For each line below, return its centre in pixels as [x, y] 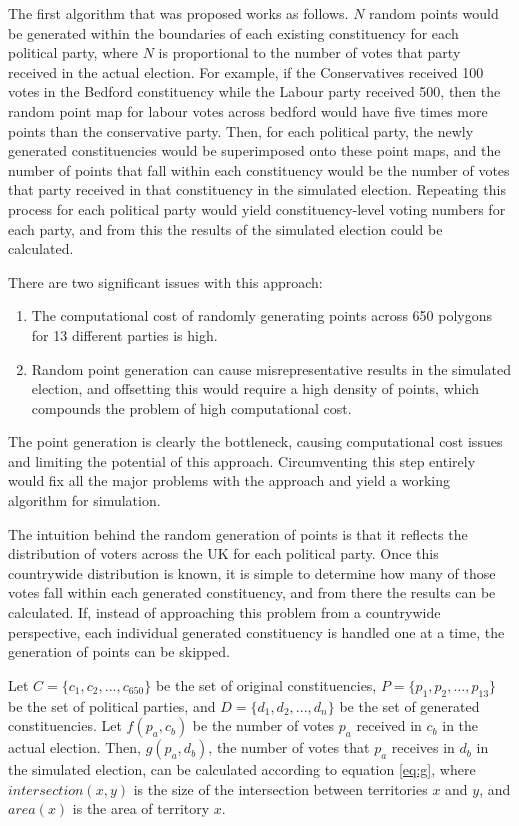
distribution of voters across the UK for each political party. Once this [223, 553]
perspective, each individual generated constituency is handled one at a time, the [256, 631]
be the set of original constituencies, [266, 684]
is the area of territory [141, 808]
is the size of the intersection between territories [280, 788]
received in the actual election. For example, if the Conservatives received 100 [246, 71]
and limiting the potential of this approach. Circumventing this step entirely [242, 460]
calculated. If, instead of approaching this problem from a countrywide [224, 612]
